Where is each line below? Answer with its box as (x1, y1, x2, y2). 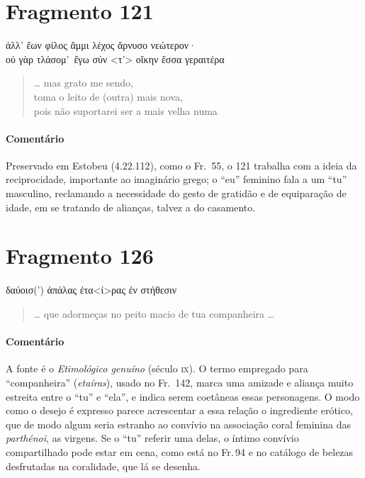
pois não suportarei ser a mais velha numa (33, 103, 218, 118)
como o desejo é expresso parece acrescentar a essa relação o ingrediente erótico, (6, 403, 353, 418)
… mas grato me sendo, (33, 75, 134, 90)
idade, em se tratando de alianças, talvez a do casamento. (6, 199, 256, 214)
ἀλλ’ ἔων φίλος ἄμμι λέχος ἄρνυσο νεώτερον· (6, 38, 196, 52)
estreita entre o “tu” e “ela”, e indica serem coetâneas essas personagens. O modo (6, 389, 360, 404)
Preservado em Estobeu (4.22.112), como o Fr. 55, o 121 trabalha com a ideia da (6, 157, 357, 172)
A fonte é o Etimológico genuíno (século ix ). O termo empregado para (6, 361, 308, 376)
